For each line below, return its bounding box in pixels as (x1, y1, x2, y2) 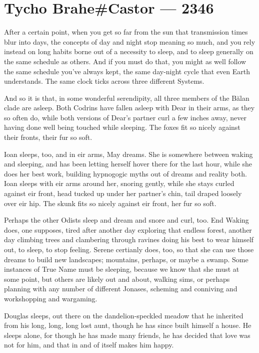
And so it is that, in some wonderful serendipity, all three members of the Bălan (4, 92, 249, 103)
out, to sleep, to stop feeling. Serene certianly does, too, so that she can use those (4, 244, 254, 254)
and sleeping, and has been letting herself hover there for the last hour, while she (4, 158, 252, 169)
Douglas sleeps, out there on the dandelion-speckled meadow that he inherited (4, 310, 243, 320)
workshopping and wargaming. (4, 293, 97, 303)
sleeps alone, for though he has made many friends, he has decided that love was (4, 329, 250, 340)
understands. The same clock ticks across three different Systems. (4, 76, 204, 86)
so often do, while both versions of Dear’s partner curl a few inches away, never (4, 112, 246, 122)
